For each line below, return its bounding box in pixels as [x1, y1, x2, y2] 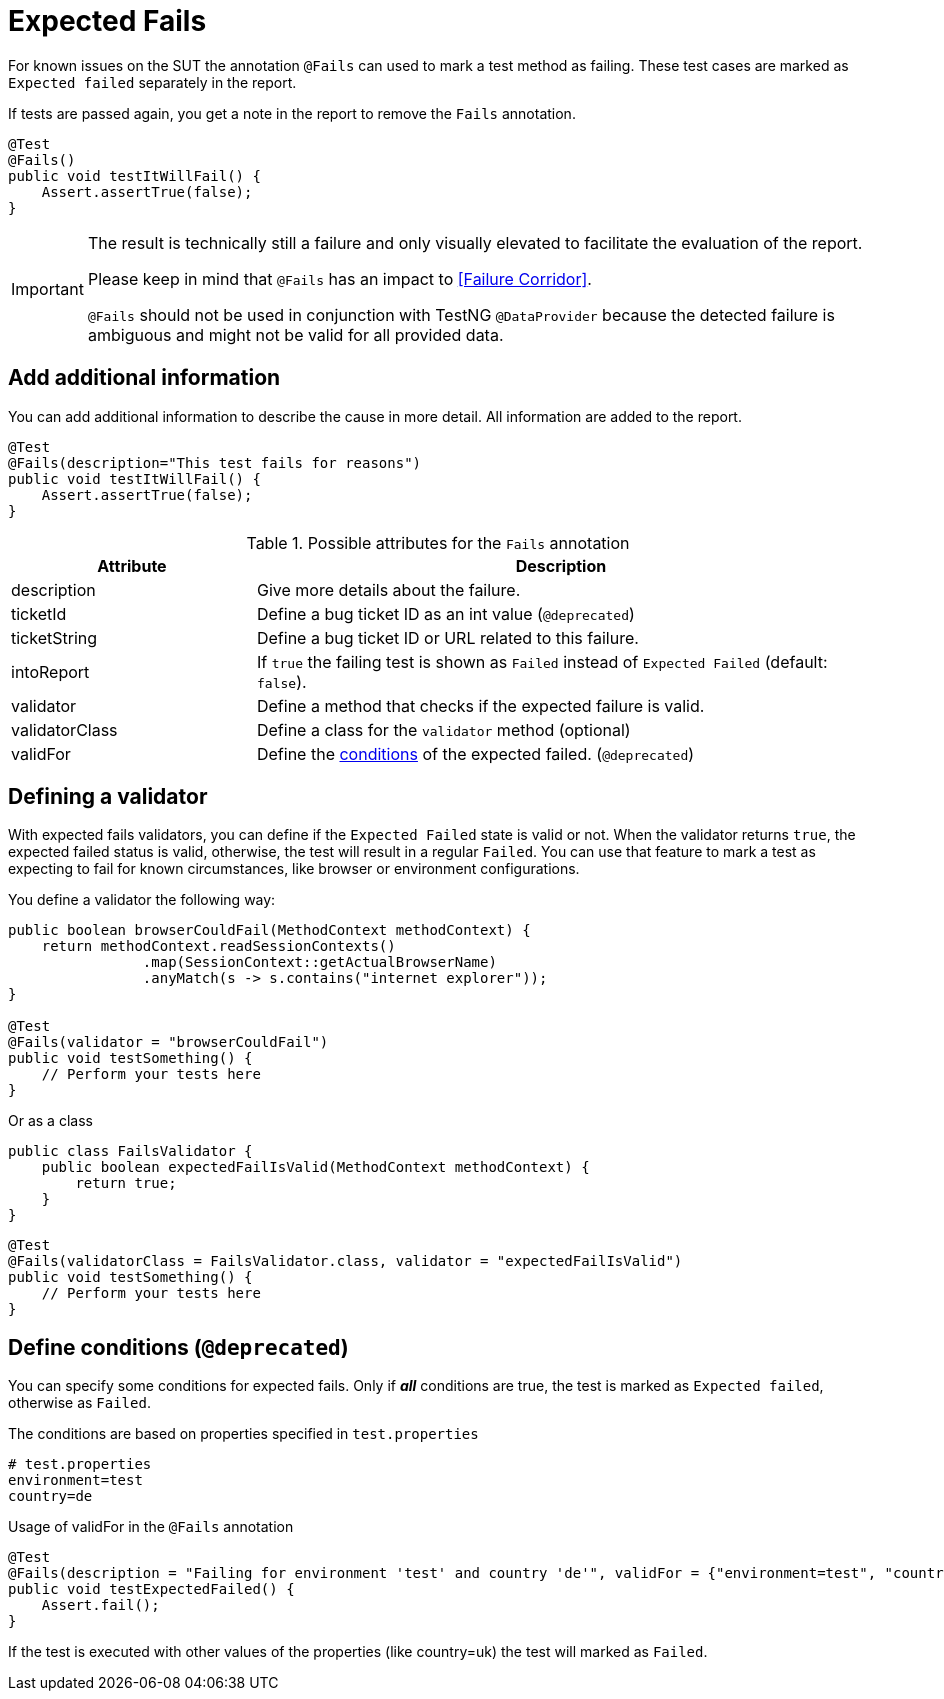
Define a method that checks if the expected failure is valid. [256, 695, 705, 716]
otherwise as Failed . [8, 1394, 151, 1412]
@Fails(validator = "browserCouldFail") [8, 1034, 329, 1051]
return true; [75, 1175, 177, 1192]
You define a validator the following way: [8, 891, 276, 909]
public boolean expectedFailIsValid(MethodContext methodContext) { [41, 1159, 590, 1176]
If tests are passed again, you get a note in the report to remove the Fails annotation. [8, 104, 576, 122]
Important [11, 278, 84, 299]
